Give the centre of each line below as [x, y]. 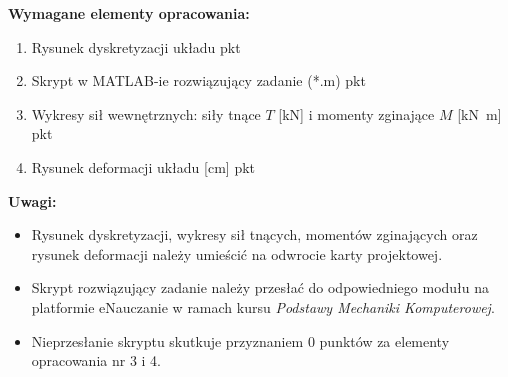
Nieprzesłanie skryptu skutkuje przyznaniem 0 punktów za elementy [240, 340]
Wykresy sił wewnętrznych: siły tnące [146, 113]
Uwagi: [32, 200]
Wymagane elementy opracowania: [129, 13]
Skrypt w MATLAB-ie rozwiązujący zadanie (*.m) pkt [198, 80]
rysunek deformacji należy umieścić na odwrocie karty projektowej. [237, 253]
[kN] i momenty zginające [356, 113]
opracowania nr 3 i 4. [96, 360]
